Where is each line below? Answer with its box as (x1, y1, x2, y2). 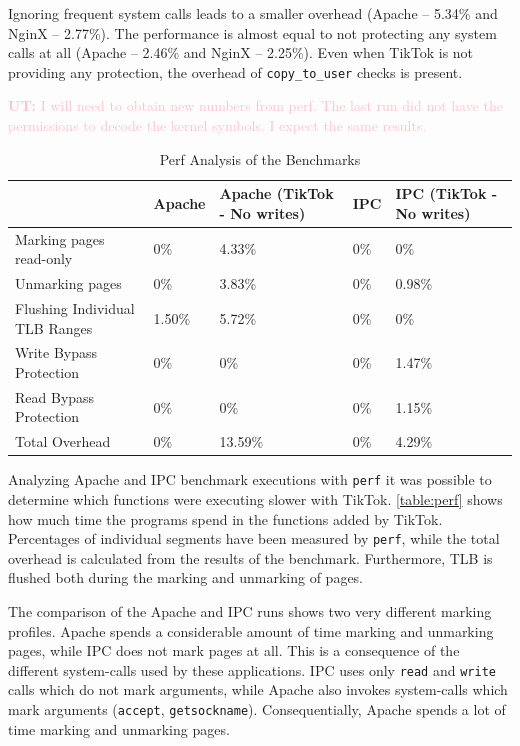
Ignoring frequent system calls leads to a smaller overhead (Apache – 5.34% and (8, 3, 498, 23)
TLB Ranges (15, 317, 93, 338)
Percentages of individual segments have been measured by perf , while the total (8, 528, 500, 549)
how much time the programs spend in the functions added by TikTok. (8, 508, 443, 529)
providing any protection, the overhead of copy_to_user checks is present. (8, 61, 463, 82)
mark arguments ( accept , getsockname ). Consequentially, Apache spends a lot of (8, 699, 506, 720)
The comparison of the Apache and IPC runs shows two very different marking (8, 601, 492, 622)
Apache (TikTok (219, 183, 334, 204)
